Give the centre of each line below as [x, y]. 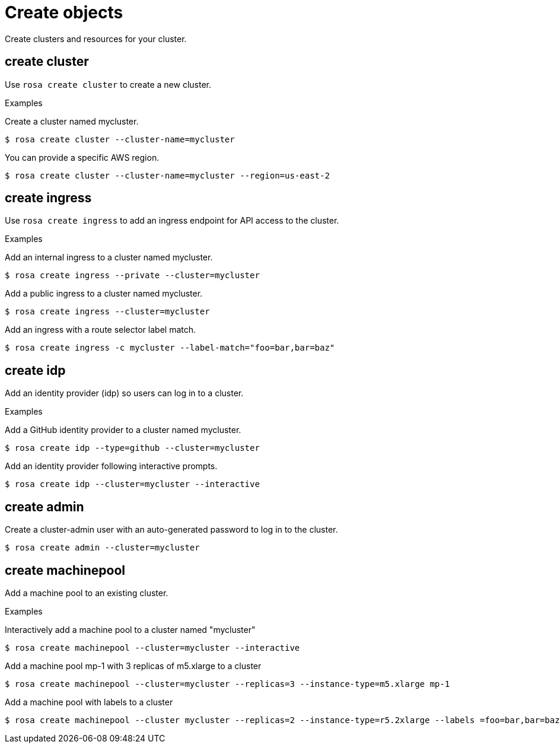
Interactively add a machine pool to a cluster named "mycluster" [130, 629]
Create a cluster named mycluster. [72, 121]
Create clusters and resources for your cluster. [96, 39]
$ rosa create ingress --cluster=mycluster [107, 312]
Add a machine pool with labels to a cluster [89, 702]
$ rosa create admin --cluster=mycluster [102, 548]
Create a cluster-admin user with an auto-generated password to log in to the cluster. [171, 530]
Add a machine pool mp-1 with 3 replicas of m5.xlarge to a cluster [133, 666]
